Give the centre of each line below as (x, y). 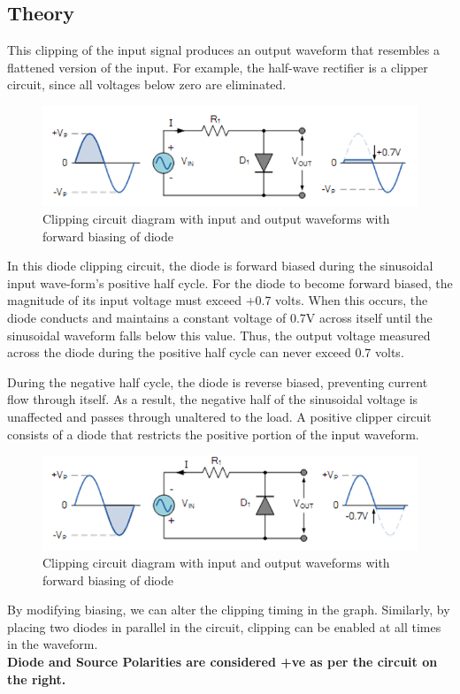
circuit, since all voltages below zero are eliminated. (147, 84)
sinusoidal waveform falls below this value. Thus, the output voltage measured (219, 335)
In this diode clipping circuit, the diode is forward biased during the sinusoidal (220, 266)
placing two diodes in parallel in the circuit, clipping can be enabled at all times (224, 626)
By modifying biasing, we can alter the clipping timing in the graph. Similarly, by (229, 610)
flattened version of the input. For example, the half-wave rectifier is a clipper (218, 67)
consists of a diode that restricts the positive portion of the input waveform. (213, 434)
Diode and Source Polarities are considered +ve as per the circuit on (222, 662)
